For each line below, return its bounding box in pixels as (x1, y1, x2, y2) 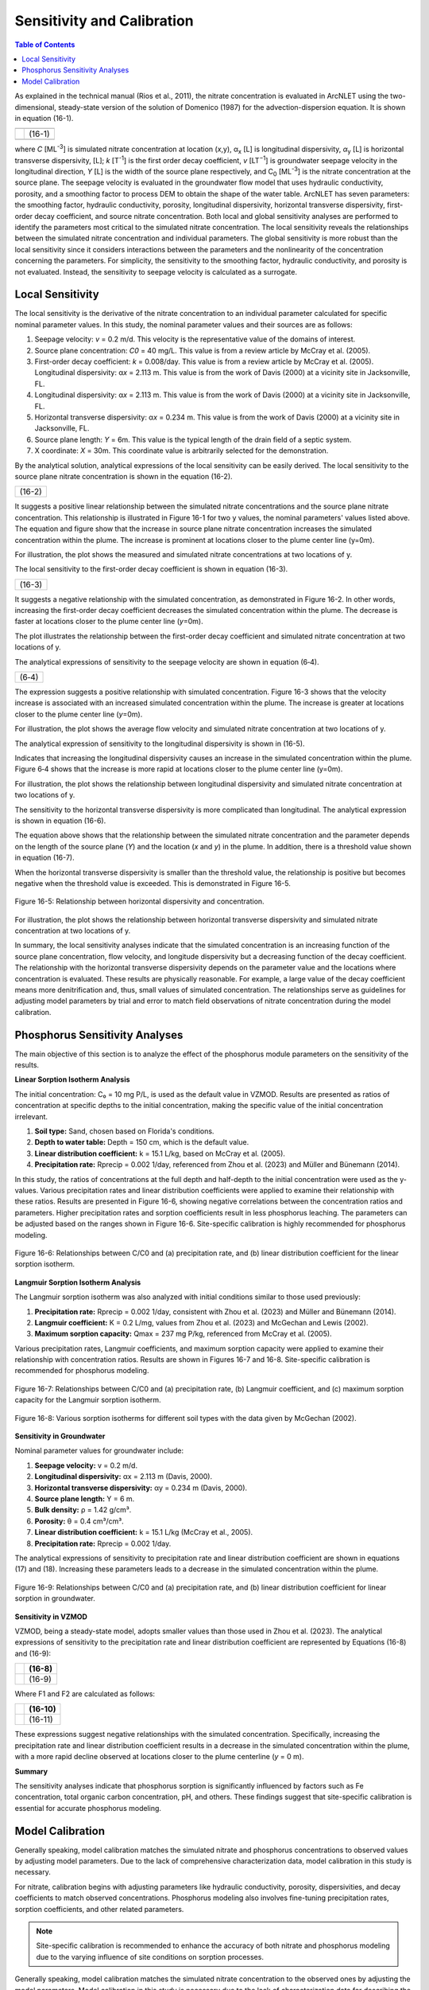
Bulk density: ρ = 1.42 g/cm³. (34, 1505, 132, 1515)
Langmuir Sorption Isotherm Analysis (14, 1278, 141, 1287)
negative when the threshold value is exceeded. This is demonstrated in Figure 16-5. (14, 878, 292, 888)
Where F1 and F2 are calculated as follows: (14, 1689, 155, 1699)
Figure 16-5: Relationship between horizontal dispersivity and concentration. (14, 896, 265, 907)
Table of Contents (14, 40, 75, 49)
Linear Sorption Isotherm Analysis (14, 1075, 130, 1084)
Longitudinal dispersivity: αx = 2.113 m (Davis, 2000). (34, 1472, 213, 1481)
